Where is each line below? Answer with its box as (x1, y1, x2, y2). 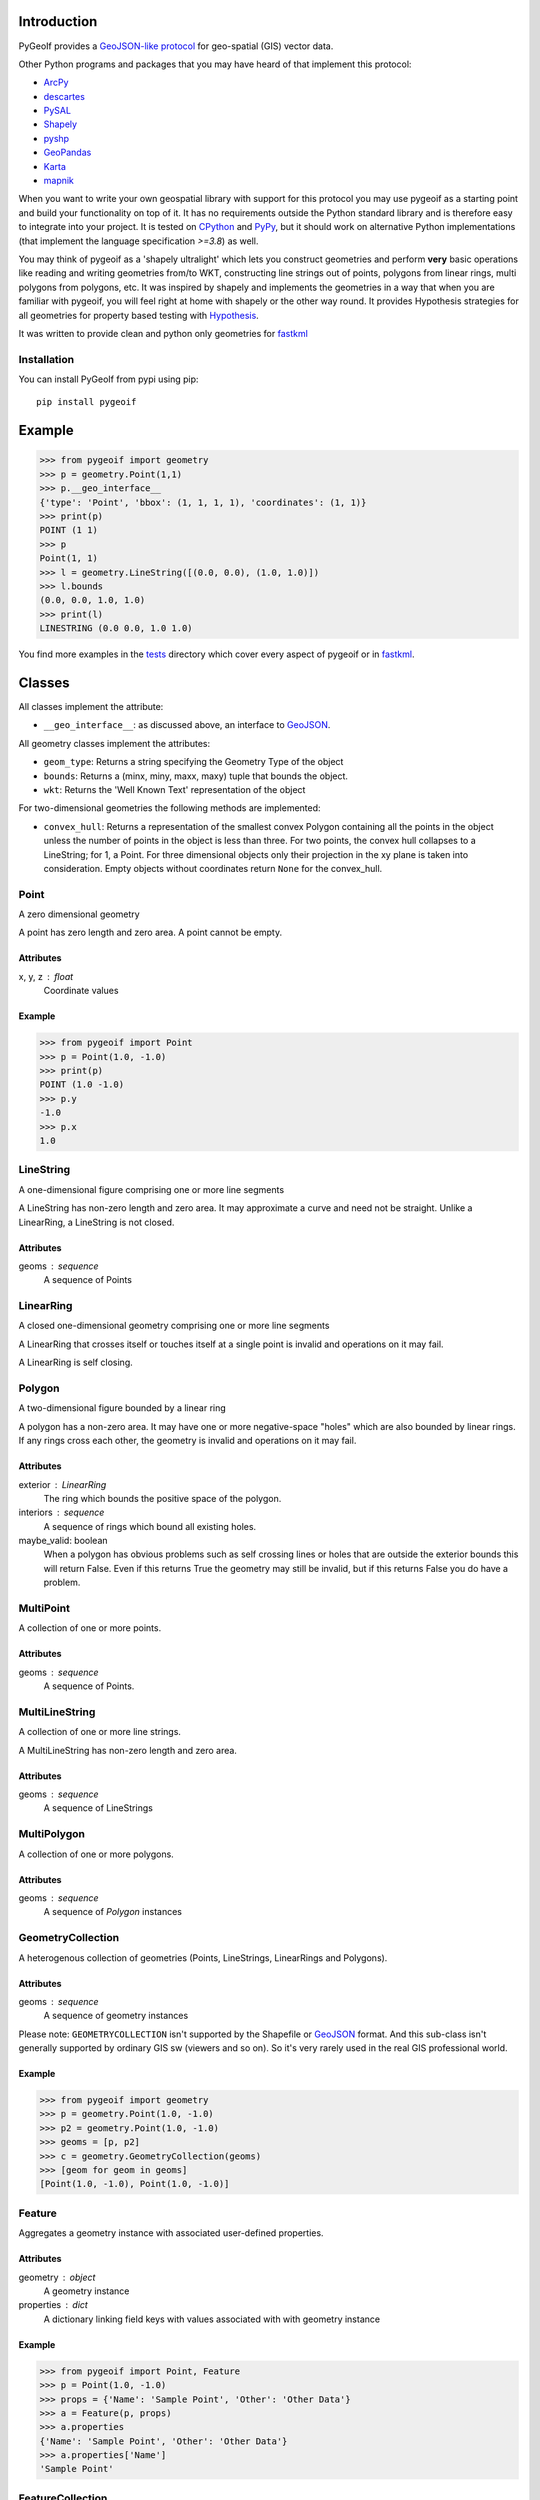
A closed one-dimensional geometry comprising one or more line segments (18, 1320, 330, 1332)
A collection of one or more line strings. (18, 1726, 182, 1738)
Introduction (18, 13, 98, 30)
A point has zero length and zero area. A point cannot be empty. (18, 926, 283, 939)
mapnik (43, 175, 75, 187)
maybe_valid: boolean (18, 1535, 109, 1547)
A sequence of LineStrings (43, 1802, 154, 1814)
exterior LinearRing (18, 1478, 107, 1490)
